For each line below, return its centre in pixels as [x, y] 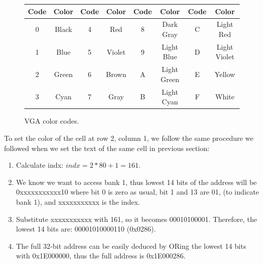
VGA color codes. [52, 121]
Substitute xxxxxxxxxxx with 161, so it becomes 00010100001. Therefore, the [137, 219]
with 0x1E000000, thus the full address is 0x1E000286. [101, 256]
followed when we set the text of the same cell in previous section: [107, 148]
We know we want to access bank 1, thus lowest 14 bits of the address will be [136, 182]
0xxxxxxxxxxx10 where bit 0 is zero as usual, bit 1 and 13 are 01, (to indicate [138, 192]
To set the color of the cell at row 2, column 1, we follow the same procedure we [129, 138]
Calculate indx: [40, 165]
